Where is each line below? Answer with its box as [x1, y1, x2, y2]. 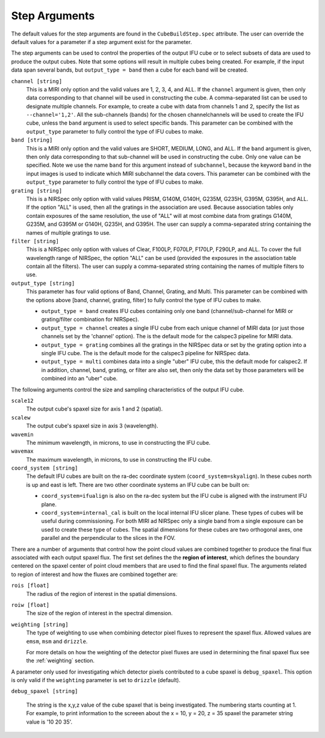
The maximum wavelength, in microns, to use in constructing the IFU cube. [26, 456, 212, 463]
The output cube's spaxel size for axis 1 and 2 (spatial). [26, 405, 163, 412]
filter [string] [11, 238, 60, 244]
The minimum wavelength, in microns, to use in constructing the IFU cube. [26, 439, 211, 446]
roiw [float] [11, 601, 50, 608]
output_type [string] [11, 280, 75, 287]
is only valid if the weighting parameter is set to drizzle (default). [11, 677, 181, 684]
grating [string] [11, 187, 63, 194]
